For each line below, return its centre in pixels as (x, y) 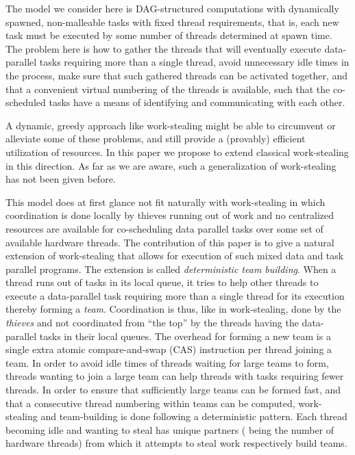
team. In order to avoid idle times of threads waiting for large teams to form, (167, 362)
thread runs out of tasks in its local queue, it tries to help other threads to (162, 282)
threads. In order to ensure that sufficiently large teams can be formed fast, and (173, 390)
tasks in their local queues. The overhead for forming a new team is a (185, 336)
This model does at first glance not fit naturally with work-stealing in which (166, 201)
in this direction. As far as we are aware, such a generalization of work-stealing (171, 165)
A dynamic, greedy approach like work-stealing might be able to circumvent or (171, 125)
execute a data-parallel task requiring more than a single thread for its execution (175, 295)
